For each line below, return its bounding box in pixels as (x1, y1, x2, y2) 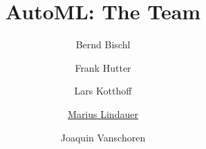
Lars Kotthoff (74, 83, 132, 98)
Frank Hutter (75, 60, 131, 74)
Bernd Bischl (75, 37, 131, 52)
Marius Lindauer (68, 106, 138, 121)
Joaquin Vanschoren (60, 130, 146, 144)
